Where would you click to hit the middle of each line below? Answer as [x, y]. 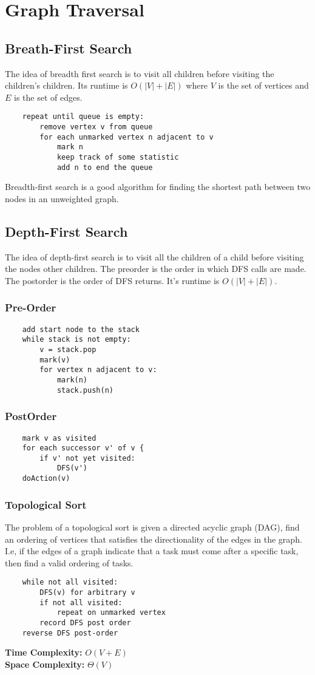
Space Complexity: [45, 664]
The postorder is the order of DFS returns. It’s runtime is [112, 280]
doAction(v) [46, 479]
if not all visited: [81, 602]
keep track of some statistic [118, 157]
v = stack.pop [68, 350]
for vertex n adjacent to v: [98, 370]
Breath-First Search [69, 48]
